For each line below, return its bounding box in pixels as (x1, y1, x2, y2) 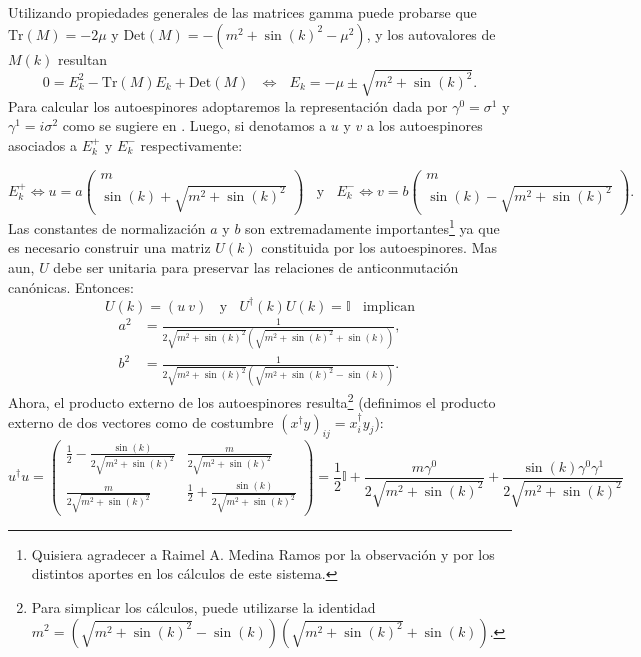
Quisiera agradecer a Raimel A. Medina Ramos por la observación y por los (31, 543, 495, 564)
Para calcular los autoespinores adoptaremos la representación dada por (8, 95, 448, 116)
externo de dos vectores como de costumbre (8, 411, 274, 432)
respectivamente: (140, 134, 243, 155)
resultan (58, 48, 108, 69)
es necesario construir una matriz (8, 237, 211, 258)
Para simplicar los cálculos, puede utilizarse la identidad (31, 596, 376, 617)
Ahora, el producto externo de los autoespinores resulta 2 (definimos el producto (8, 389, 496, 413)
